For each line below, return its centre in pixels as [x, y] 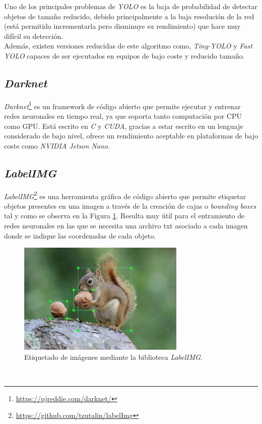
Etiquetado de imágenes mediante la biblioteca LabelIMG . [114, 357]
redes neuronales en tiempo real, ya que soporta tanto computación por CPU [123, 116]
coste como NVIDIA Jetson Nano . [57, 145]
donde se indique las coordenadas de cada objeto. [80, 235]
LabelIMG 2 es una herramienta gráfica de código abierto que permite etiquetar [125, 195]
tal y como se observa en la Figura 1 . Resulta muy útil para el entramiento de [124, 216]
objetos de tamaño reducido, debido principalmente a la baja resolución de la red [129, 16]
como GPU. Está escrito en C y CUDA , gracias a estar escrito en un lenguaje [124, 126]
